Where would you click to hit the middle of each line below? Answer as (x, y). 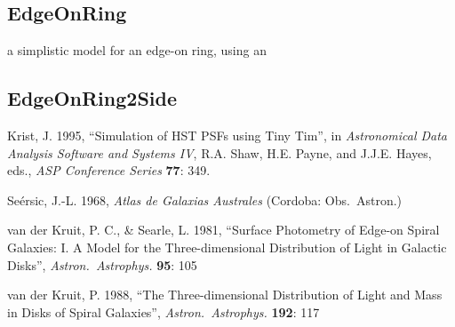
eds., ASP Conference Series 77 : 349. (109, 170)
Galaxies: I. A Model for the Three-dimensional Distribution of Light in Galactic (227, 247)
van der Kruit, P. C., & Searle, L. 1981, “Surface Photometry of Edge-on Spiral (224, 230)
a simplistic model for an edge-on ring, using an (137, 50)
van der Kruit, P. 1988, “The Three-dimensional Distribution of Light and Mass (225, 295)
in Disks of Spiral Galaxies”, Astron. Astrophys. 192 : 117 (164, 311)
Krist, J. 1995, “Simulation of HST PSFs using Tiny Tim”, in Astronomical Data (227, 135)
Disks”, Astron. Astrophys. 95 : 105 (102, 264)
